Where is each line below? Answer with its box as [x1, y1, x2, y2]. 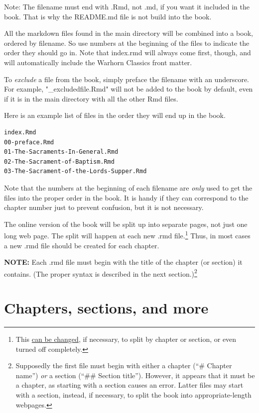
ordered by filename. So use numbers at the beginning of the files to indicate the [4, 37, 250, 48]
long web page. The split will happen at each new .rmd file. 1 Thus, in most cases [4, 229, 251, 240]
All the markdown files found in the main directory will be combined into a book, [4, 28, 253, 38]
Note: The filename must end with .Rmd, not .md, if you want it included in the [4, 1, 250, 11]
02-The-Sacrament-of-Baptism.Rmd [4, 158, 115, 165]
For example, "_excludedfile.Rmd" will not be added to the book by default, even [4, 84, 253, 94]
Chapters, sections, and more [4, 298, 209, 318]
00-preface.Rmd [4, 138, 54, 146]
